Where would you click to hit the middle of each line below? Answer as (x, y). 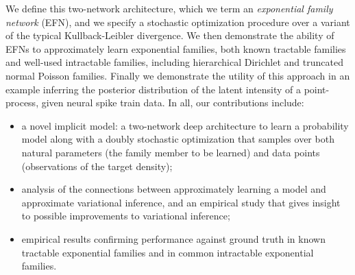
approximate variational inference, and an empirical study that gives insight (181, 202)
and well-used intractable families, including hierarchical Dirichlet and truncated (174, 62)
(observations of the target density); (97, 166)
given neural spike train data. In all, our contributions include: (173, 103)
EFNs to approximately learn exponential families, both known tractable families (176, 48)
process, (22, 103)
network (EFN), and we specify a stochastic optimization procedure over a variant (178, 22)
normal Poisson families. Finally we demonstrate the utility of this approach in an (178, 75)
